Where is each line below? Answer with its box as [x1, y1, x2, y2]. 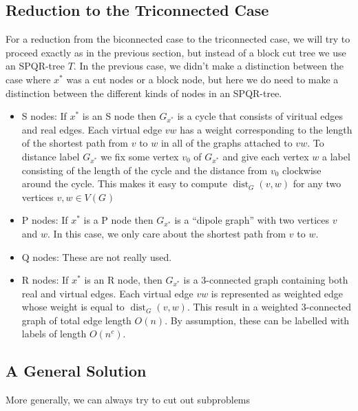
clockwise [282, 162, 322, 177]
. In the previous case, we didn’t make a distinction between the [73, 59, 344, 73]
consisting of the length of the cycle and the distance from [21, 162, 268, 177]
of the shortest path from [21, 136, 129, 150]
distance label [21, 149, 80, 163]
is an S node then [82, 109, 156, 123]
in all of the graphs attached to [160, 136, 293, 150]
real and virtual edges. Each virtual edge [21, 286, 193, 300]
